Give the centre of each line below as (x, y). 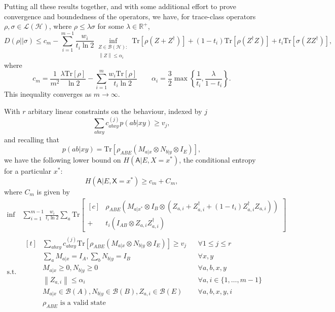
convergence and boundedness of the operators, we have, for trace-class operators (130, 16)
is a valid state (83, 303)
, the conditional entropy (217, 160)
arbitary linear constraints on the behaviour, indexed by (115, 111)
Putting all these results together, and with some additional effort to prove (120, 6)
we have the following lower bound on (63, 160)
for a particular (28, 171)
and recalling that (32, 139)
